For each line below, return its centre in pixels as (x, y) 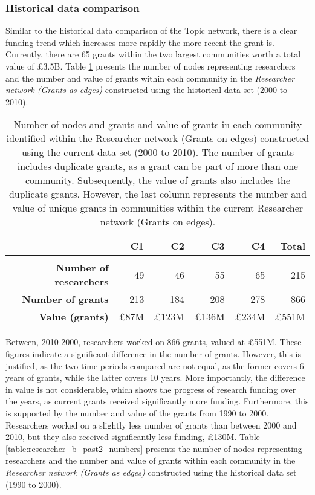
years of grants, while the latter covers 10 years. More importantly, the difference (155, 377)
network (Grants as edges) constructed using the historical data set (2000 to (147, 90)
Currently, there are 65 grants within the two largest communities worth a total (153, 54)
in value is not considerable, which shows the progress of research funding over (151, 389)
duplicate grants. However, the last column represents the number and (158, 194)
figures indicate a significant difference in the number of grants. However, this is (154, 353)
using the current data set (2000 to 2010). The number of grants (158, 152)
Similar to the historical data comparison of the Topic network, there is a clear (151, 31)
